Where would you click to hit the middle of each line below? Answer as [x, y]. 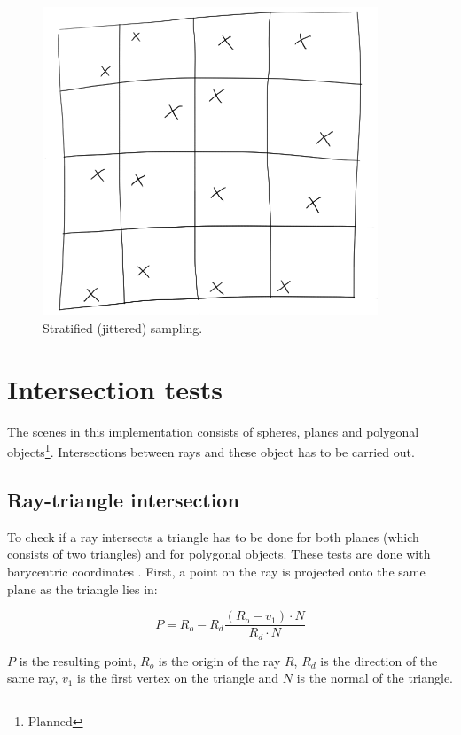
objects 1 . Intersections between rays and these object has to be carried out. [211, 450]
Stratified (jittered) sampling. [123, 327]
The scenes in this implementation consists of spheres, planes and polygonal [213, 431]
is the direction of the [379, 660]
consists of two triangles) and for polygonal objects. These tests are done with [219, 554]
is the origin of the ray [219, 660]
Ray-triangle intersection [123, 499]
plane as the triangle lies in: [82, 588]
